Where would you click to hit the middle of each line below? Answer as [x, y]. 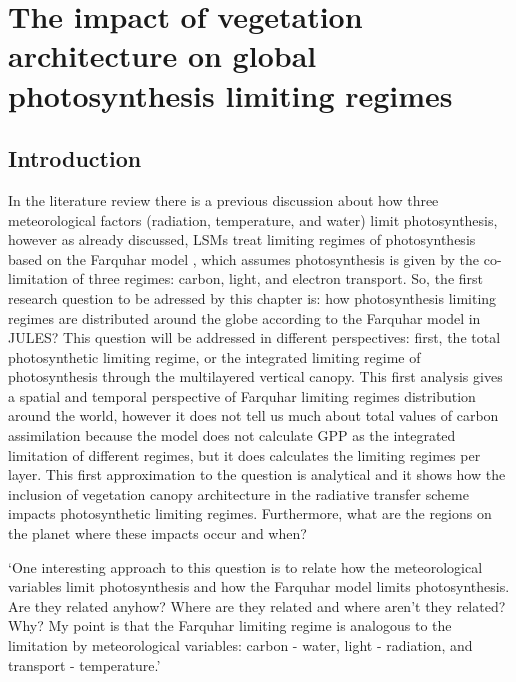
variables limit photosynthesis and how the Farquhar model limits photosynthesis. [259, 586]
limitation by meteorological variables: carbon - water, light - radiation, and [240, 645]
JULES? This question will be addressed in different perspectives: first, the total [254, 337]
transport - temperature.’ [84, 664]
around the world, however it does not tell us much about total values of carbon [253, 415]
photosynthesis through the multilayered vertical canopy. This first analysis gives [255, 376]
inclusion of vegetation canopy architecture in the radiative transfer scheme [238, 493]
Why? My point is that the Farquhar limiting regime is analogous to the [230, 625]
